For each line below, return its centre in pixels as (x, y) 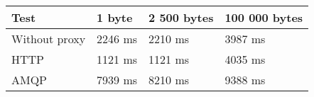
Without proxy (49, 39)
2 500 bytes (181, 17)
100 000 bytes (264, 17)
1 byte (115, 17)
